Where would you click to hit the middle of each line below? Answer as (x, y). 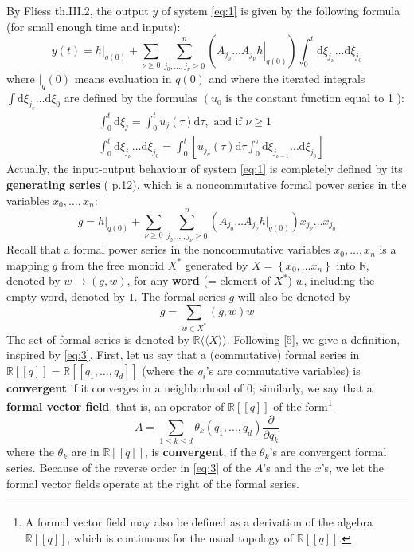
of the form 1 (303, 405)
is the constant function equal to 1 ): (315, 98)
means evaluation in (123, 79)
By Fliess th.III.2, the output (78, 10)
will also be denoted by (294, 296)
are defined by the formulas (131, 98)
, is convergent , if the (200, 452)
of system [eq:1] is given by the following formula (281, 10)
